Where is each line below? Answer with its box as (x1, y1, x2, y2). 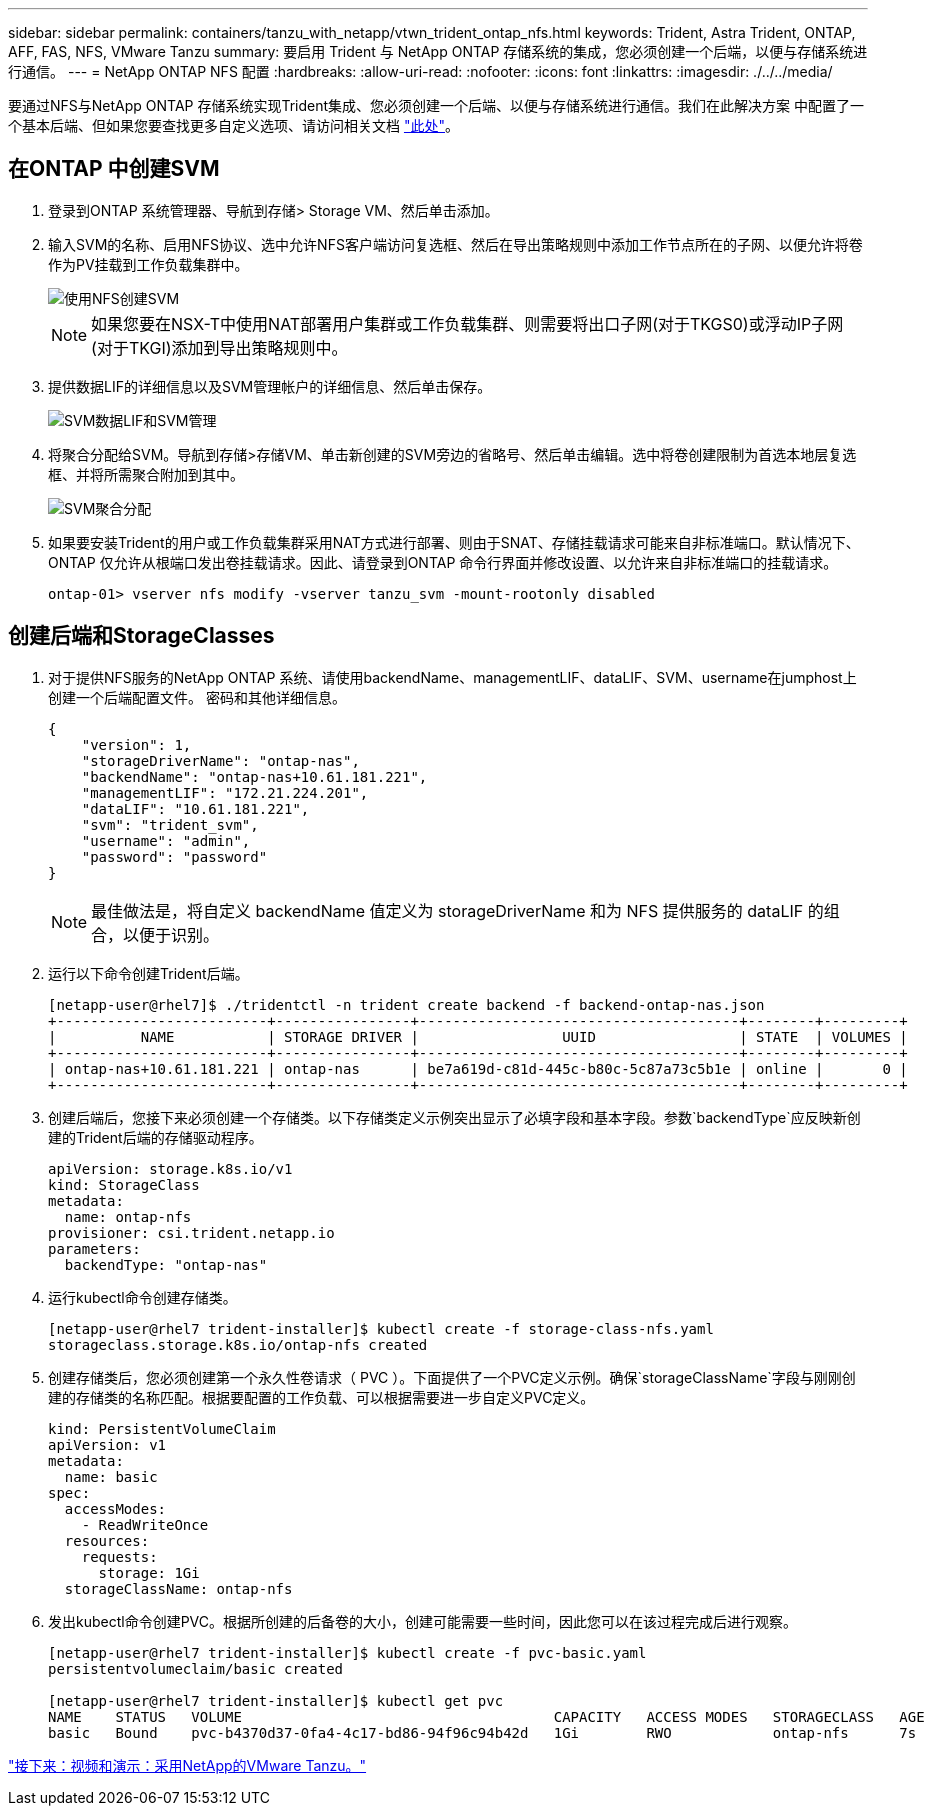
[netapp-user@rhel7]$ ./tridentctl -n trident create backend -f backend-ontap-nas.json (48, 996, 765, 1013)
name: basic (64, 1468, 158, 1485)
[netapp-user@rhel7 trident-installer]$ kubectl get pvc (48, 1692, 504, 1709)
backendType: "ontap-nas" (64, 1256, 268, 1273)
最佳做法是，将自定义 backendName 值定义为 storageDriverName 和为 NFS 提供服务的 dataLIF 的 (91, 900, 824, 921)
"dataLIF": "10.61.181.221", (81, 800, 310, 817)
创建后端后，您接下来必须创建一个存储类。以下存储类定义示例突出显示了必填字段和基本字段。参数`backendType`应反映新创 (48, 1108, 861, 1126)
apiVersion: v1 (48, 1436, 167, 1453)
